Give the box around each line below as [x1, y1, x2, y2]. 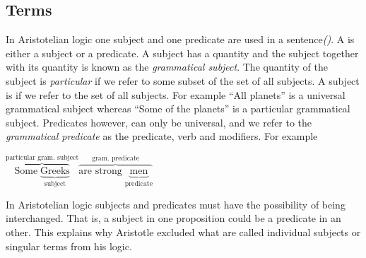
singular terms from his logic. [6, 238, 132, 253]
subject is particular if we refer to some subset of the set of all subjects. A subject [6, 73, 360, 88]
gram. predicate [92, 154, 140, 162]
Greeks [40, 166, 70, 177]
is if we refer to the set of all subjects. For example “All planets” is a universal [6, 87, 346, 102]
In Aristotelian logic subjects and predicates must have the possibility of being [6, 197, 346, 211]
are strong [78, 166, 122, 177]
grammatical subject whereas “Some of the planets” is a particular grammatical [6, 101, 350, 116]
